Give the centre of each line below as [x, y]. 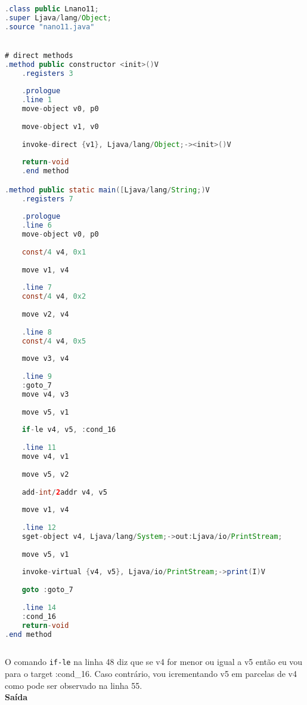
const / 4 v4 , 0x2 [54, 297]
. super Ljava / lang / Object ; [58, 18]
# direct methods [39, 55]
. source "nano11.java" [50, 27]
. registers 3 [47, 73]
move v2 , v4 [45, 315]
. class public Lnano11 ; [52, 9]
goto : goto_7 [47, 590]
